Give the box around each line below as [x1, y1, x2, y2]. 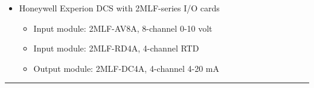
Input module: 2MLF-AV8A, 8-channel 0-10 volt [33, 22, 213, 34]
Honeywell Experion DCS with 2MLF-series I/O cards [19, 2, 220, 14]
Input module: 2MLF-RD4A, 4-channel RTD [33, 42, 199, 54]
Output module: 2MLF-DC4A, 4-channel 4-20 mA [33, 62, 220, 74]
